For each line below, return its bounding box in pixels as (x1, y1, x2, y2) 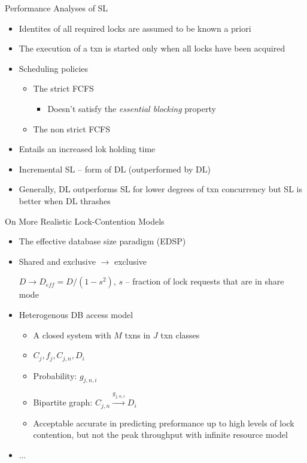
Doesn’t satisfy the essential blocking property (47, 102, 216, 114)
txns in (124, 328, 151, 341)
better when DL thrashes (19, 194, 111, 207)
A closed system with (33, 328, 111, 341)
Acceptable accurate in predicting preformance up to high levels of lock (33, 416, 294, 429)
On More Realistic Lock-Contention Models (5, 214, 165, 227)
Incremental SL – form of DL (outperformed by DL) (19, 162, 211, 175)
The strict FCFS (33, 82, 94, 95)
